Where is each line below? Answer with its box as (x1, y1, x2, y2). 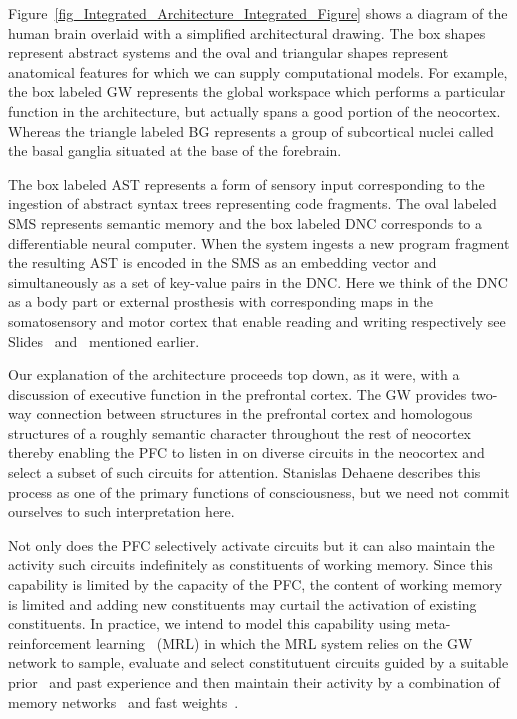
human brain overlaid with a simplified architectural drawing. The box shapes (8, 22, 486, 43)
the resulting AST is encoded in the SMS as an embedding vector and (8, 252, 437, 273)
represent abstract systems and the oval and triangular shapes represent (8, 42, 449, 63)
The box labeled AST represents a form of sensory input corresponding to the (8, 173, 485, 194)
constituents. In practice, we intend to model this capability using (8, 613, 411, 634)
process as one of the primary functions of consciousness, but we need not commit (8, 481, 510, 502)
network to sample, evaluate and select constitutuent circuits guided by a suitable (8, 652, 509, 673)
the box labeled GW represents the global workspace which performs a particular (8, 81, 506, 102)
